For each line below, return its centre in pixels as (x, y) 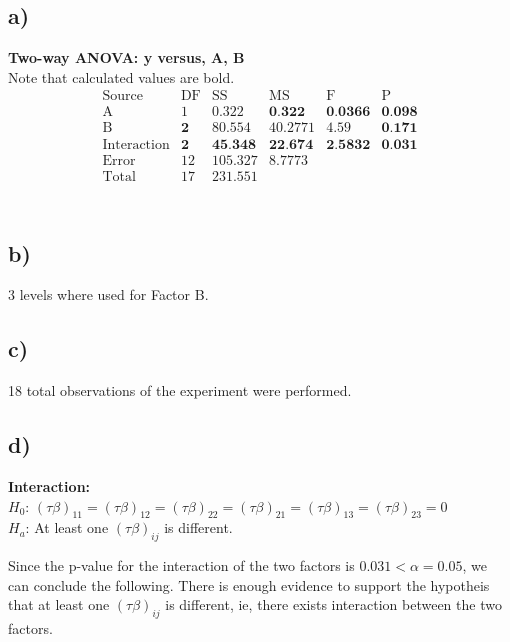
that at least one (59, 604)
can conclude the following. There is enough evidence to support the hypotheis (249, 584)
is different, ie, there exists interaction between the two (333, 604)
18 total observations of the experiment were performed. (180, 390)
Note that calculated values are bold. (121, 76)
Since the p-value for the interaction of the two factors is (181, 565)
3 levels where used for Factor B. (108, 294)
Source (122, 96)
